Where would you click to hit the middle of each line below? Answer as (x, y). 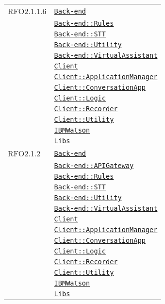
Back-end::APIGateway (94, 166)
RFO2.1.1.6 (27, 11)
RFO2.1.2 (24, 153)
